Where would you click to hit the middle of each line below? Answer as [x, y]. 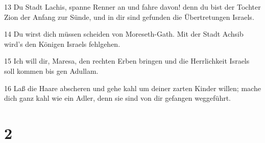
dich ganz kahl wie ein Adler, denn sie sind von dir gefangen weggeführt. [118, 98]
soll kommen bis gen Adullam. [51, 70]
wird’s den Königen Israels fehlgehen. [62, 44]
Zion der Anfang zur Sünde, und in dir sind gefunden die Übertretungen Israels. [129, 17]
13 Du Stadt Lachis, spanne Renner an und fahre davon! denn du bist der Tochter [132, 7]
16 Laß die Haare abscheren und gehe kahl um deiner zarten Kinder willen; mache [132, 88]
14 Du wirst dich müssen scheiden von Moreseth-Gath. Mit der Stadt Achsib [124, 34]
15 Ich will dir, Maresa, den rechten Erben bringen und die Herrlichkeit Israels [127, 61]
